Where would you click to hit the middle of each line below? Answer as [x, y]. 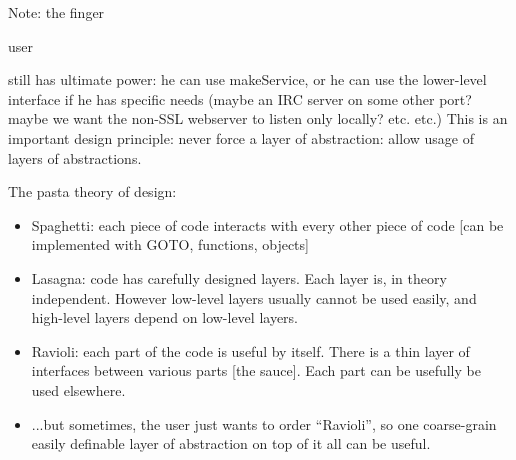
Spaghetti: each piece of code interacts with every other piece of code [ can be [267, 224]
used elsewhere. [78, 389]
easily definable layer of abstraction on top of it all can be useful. [231, 443]
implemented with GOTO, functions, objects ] [170, 244]
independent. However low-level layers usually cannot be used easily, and [254, 297]
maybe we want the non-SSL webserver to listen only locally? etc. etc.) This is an [258, 118]
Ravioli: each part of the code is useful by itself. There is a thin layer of [250, 350]
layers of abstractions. [75, 157]
